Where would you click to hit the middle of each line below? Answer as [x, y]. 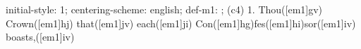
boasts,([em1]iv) [40, 37]
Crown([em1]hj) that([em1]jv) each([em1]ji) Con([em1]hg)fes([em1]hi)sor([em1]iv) [181, 23]
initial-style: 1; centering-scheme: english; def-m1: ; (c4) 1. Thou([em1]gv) [164, 9]
